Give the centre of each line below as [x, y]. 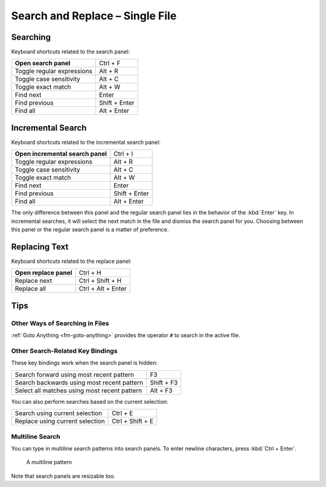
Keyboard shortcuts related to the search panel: [70, 52]
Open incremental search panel [61, 154]
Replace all [30, 289]
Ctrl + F [110, 63]
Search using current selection [59, 413]
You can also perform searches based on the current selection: [90, 401]
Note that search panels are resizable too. [63, 476]
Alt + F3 [161, 390]
